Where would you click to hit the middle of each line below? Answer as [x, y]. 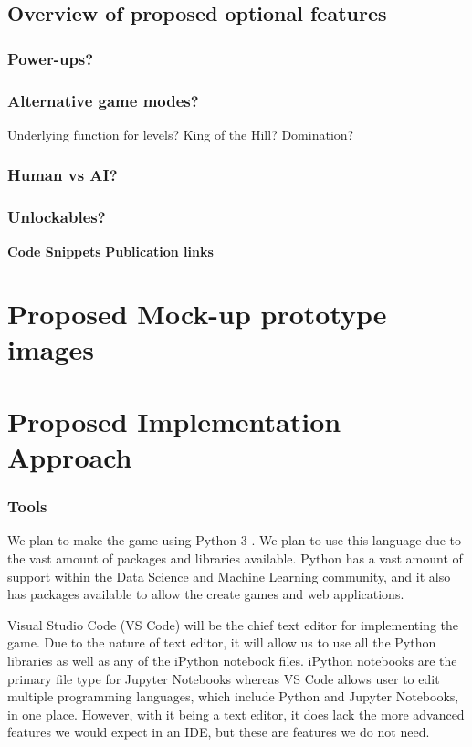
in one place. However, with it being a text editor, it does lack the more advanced [236, 714]
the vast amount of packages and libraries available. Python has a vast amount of [235, 558]
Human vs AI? [63, 175]
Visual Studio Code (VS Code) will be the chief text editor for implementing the [233, 624]
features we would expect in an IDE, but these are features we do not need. [219, 732]
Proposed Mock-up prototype [197, 314]
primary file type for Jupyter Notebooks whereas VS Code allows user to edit [224, 678]
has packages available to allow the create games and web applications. [206, 594]
